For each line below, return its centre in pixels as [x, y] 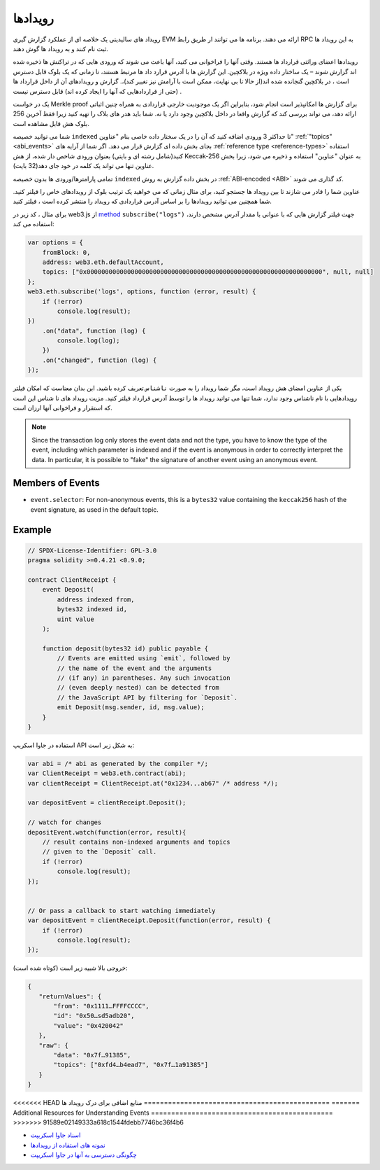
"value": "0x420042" [88, 1025]
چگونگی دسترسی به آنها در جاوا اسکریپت [84, 1155]
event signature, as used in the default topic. [94, 509]
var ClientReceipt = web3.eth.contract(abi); [107, 773]
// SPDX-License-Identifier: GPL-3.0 [92, 550]
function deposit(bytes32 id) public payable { [125, 648]
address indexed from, [96, 599]
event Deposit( [68, 590]
